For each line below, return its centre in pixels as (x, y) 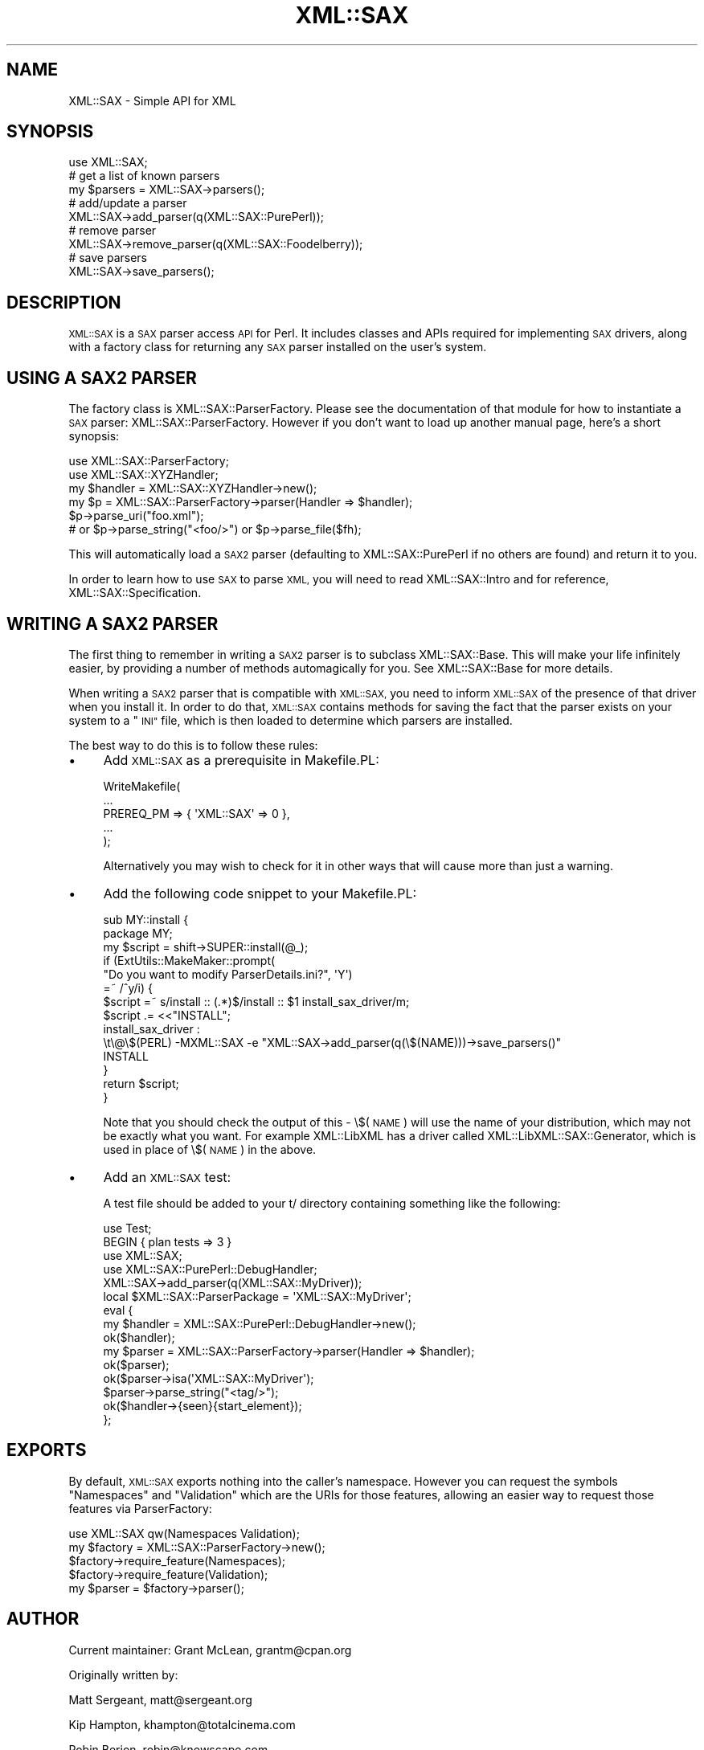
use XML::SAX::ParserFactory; (149, 461)
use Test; (127, 1228)
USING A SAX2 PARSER (102, 378)
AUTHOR (43, 1619)
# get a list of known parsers (144, 176)
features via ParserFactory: (140, 1508)
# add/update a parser (128, 203)
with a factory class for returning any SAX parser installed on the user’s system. (278, 347)
